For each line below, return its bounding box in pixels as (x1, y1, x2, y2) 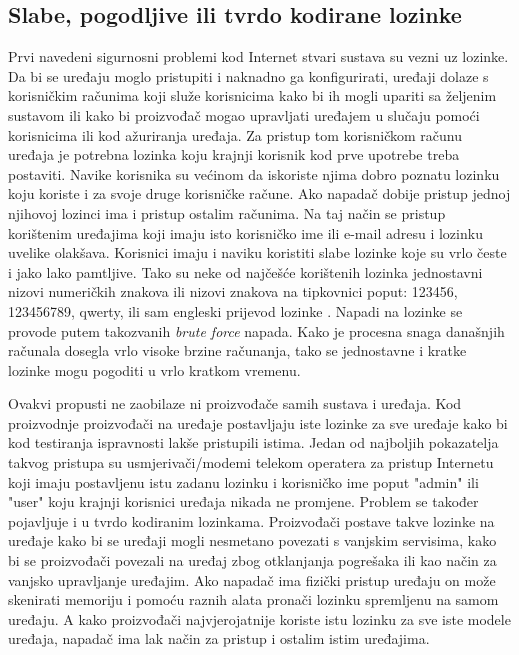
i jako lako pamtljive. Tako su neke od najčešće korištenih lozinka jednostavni (8, 261, 483, 282)
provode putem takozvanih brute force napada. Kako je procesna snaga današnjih (8, 320, 505, 341)
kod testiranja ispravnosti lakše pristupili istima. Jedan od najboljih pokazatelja (8, 432, 499, 453)
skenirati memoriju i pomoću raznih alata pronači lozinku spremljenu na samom (8, 589, 499, 610)
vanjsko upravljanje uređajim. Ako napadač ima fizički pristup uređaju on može (8, 569, 496, 590)
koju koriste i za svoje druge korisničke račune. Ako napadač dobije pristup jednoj (8, 183, 511, 204)
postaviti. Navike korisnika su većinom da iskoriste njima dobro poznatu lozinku (8, 163, 500, 184)
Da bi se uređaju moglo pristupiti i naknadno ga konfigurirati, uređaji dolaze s (8, 65, 489, 86)
